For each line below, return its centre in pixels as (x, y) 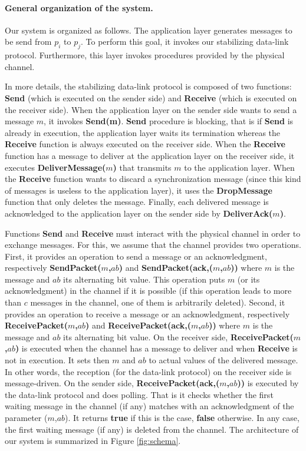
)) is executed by (268, 383)
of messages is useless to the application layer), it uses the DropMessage (139, 190)
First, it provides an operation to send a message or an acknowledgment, (136, 256)
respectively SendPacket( (53, 268)
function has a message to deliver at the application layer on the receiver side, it (150, 155)
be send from (28, 42)
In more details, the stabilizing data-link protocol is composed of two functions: (148, 86)
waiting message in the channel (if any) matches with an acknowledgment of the (149, 406)
